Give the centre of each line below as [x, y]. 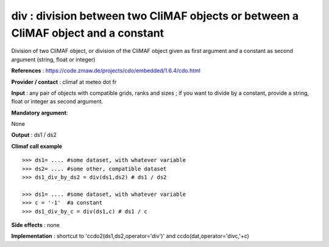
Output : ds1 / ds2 [34, 135]
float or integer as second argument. [57, 102]
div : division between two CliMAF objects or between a [155, 16]
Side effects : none [36, 224]
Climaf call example [37, 146]
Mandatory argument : [40, 113]
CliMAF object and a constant [88, 33]
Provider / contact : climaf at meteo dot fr [64, 82]
